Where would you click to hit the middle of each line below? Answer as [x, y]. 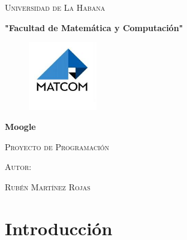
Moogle [20, 127]
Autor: [18, 167]
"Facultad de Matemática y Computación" [94, 27]
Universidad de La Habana [55, 7]
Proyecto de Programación [57, 146]
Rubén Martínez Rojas [48, 186]
